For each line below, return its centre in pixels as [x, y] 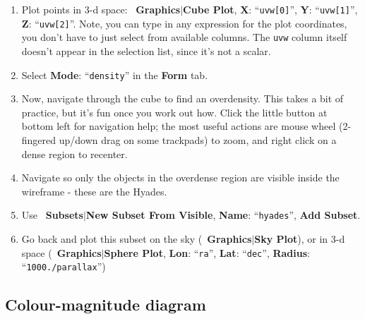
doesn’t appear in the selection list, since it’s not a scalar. [146, 50]
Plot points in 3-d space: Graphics [101, 9]
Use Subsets [52, 215]
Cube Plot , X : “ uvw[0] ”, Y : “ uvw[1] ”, [270, 9]
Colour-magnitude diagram [106, 305]
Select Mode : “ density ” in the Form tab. [115, 74]
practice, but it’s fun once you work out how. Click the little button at [174, 112]
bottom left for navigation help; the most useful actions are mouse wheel [179, 126]
